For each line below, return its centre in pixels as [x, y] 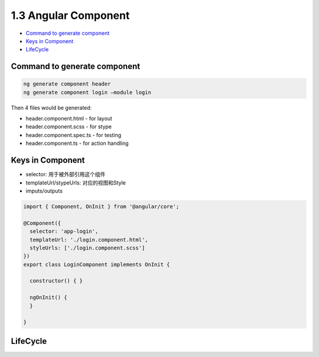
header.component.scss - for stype [69, 126]
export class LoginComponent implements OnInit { [97, 264]
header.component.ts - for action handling [77, 143]
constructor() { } [56, 281]
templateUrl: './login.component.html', [89, 240]
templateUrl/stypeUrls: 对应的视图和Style [76, 183]
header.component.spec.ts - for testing [74, 135]
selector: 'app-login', [64, 231]
